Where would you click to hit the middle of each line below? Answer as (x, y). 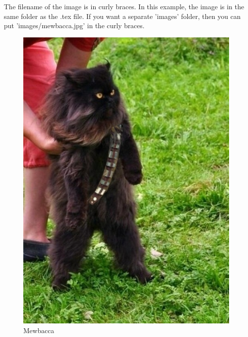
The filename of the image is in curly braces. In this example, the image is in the (124, 6)
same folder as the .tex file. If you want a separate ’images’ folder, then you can (122, 16)
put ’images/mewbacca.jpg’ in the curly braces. (74, 25)
